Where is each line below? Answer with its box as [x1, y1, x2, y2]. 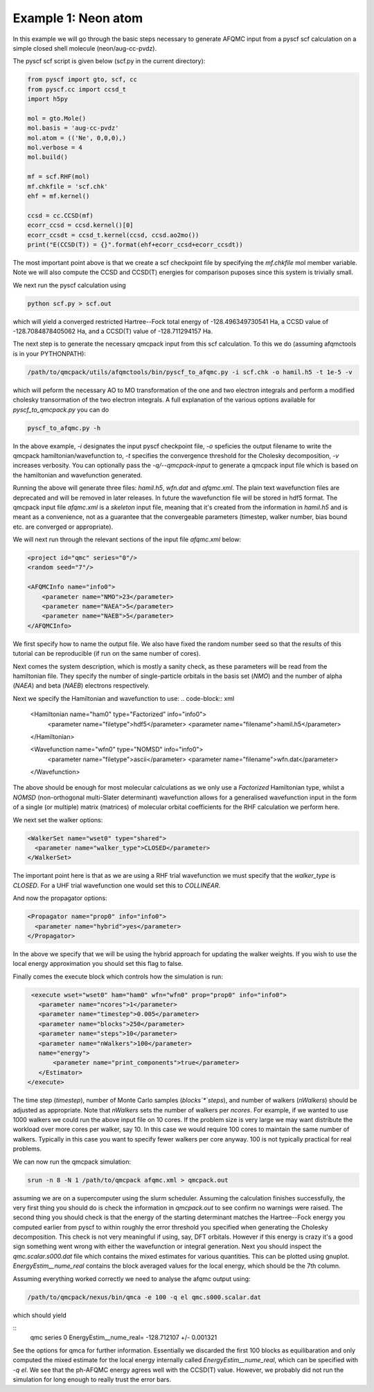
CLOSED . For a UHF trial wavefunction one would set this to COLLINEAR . [12, 881, 221, 890]
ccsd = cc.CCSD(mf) [27, 212, 93, 219]
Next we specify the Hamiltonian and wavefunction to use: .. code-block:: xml [12, 694, 235, 702]
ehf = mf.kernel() [27, 192, 90, 200]
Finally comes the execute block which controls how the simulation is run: [12, 972, 223, 981]
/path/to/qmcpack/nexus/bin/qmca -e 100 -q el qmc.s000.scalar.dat [27, 1293, 262, 1301]
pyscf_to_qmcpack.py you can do [12, 405, 109, 414]
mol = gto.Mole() [27, 114, 87, 122]
